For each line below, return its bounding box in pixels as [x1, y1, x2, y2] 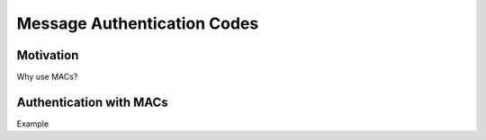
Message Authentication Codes [16, 13, 259, 33]
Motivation [16, 48, 79, 63]
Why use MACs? [16, 72, 78, 83]
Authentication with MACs [16, 94, 168, 109]
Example [16, 118, 49, 129]
